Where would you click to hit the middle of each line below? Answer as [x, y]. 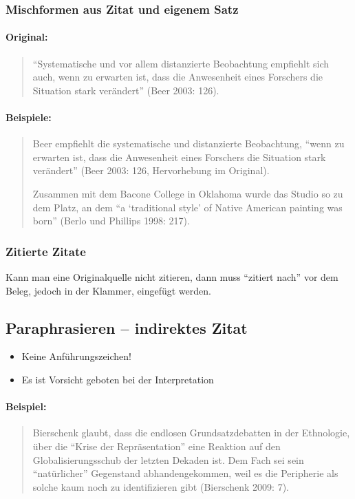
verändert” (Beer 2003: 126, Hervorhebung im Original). [151, 170]
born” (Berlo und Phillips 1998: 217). [111, 221]
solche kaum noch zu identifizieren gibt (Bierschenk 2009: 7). [161, 486]
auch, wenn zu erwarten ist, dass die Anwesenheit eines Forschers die [178, 77]
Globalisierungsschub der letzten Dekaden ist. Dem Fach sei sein [168, 459]
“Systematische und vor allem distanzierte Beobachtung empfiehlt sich [181, 63]
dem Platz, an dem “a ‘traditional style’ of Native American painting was [187, 207]
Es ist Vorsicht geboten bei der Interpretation [118, 379]
